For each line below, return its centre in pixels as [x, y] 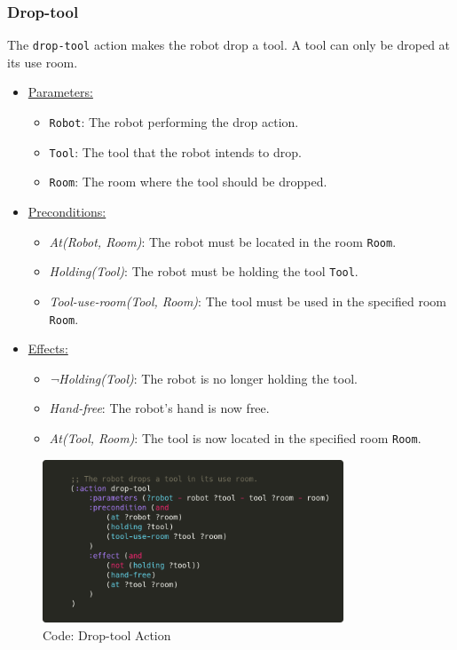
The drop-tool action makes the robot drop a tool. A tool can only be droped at [229, 45]
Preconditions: [67, 212]
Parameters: [60, 92]
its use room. [43, 62]
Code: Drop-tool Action [107, 634]
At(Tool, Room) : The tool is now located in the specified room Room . [235, 437]
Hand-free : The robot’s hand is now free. [159, 408]
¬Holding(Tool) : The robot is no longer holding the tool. [203, 378]
